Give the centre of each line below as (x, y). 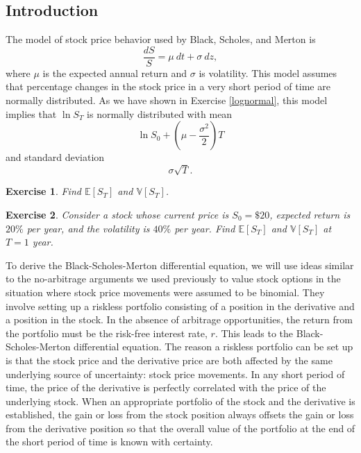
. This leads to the (254, 333)
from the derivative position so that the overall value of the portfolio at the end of (180, 428)
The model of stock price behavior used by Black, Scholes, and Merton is (161, 39)
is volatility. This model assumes (268, 72)
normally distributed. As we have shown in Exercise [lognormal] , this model (167, 100)
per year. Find (205, 228)
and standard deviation (55, 157)
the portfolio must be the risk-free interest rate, (107, 333)
